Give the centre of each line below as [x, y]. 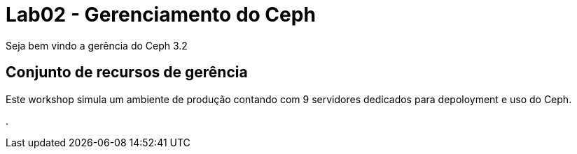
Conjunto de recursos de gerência [127, 72]
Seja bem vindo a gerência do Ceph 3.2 [97, 45]
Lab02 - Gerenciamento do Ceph [161, 15]
